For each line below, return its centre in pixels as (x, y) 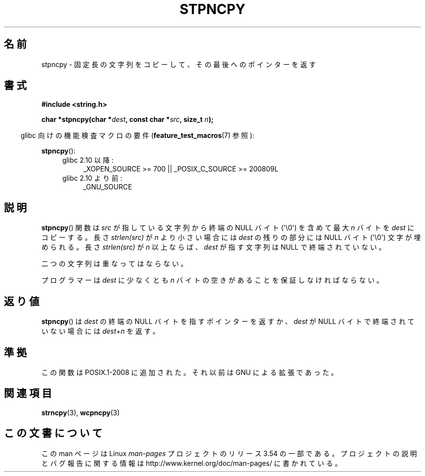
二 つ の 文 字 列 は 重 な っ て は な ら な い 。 (114, 264)
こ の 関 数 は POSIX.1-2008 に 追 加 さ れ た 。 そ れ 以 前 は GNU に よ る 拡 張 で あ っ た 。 (190, 372)
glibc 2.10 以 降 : (88, 160)
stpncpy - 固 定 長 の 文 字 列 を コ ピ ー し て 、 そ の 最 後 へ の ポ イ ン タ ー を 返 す (179, 64)
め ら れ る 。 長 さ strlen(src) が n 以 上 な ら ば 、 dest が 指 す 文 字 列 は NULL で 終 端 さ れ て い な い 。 (213, 247)
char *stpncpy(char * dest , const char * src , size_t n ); (127, 119)
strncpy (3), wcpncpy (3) (81, 412)
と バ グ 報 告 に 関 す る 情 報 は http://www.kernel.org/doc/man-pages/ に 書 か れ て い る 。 (192, 463)
